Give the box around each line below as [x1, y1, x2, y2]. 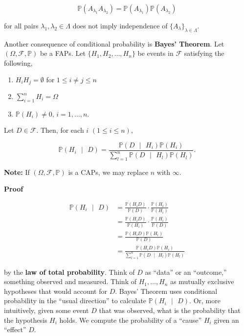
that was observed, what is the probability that [99, 305, 241, 315]
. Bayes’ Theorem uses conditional [115, 286, 218, 296]
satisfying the [184, 48, 224, 58]
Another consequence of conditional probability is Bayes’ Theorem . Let [4, 38, 224, 48]
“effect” [4, 324, 26, 335]
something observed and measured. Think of [4, 276, 136, 287]
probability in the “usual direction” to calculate [4, 295, 147, 306]
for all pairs [4, 21, 39, 30]
